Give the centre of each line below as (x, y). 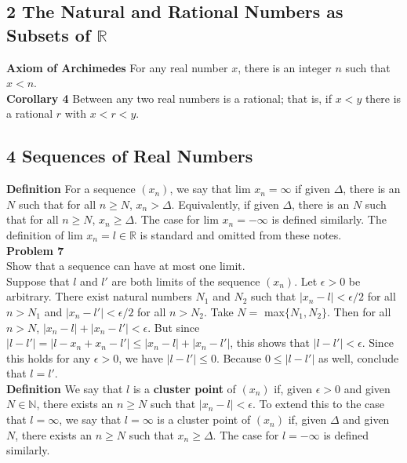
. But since (174, 327)
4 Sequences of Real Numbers (130, 156)
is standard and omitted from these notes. (241, 234)
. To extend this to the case (318, 404)
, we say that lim (210, 189)
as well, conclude (358, 357)
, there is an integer (285, 67)
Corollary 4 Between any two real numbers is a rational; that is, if (169, 98)
